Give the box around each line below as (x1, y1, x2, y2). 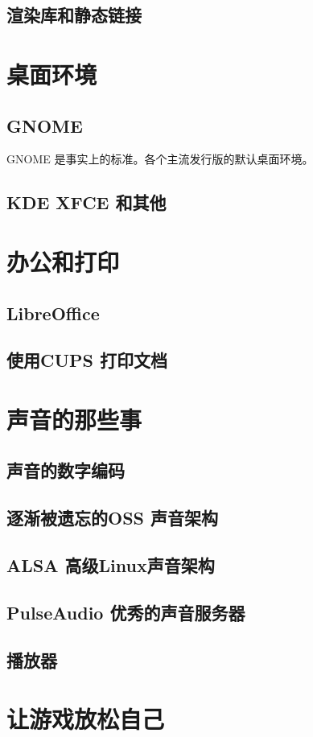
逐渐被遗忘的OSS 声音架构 (6, 505, 219, 530)
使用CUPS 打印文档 (6, 348, 168, 373)
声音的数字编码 (6, 458, 125, 483)
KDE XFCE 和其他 (6, 190, 167, 215)
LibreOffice (6, 300, 100, 325)
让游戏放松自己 (6, 702, 165, 735)
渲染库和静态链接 (6, 2, 142, 27)
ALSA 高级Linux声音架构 (6, 553, 215, 577)
